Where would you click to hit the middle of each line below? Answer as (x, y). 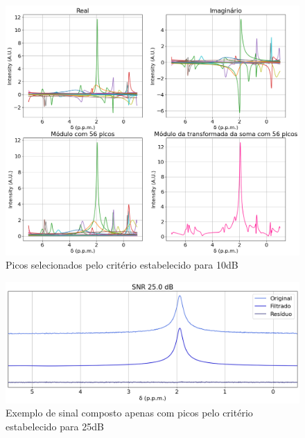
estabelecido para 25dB (55, 426)
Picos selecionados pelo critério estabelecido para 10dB (122, 265)
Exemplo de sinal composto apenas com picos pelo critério (129, 413)
